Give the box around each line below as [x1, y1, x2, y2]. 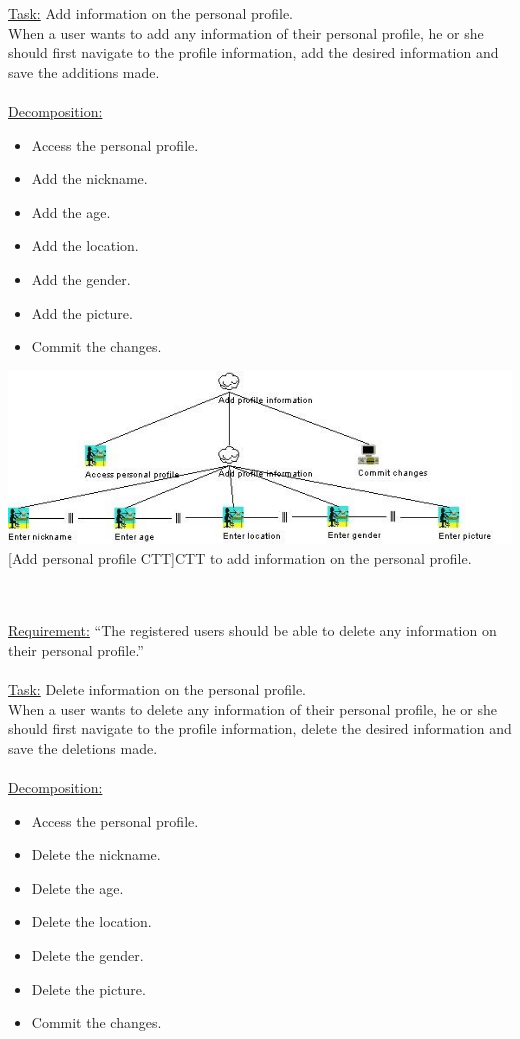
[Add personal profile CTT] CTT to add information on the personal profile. [8, 547, 472, 568]
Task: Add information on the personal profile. [8, 3, 293, 23]
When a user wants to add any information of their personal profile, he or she [8, 22, 484, 43]
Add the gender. [31, 268, 131, 289]
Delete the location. [31, 911, 152, 932]
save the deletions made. [8, 737, 158, 758]
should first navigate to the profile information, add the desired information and [8, 42, 499, 63]
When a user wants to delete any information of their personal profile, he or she [8, 698, 497, 719]
